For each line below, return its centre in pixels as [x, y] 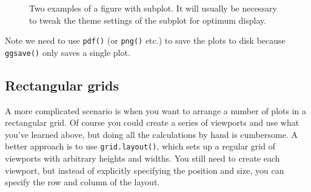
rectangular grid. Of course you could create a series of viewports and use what [152, 122]
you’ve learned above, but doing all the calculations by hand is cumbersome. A [151, 134]
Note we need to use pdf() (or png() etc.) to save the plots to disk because [145, 40]
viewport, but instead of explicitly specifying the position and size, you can [145, 170]
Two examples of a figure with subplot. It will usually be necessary [153, 8]
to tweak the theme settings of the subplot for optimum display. [148, 20]
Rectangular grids [62, 85]
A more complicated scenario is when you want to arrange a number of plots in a [155, 110]
